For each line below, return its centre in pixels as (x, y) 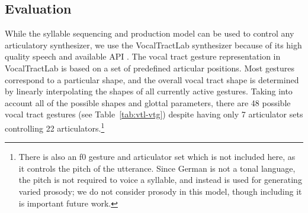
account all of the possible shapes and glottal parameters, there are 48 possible (148, 102)
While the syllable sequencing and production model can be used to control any (150, 33)
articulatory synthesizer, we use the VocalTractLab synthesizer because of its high (153, 45)
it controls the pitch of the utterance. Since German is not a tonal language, (157, 168)
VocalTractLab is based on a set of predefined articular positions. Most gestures (150, 68)
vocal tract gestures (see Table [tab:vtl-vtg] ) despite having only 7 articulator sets (154, 114)
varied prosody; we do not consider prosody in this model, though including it (160, 191)
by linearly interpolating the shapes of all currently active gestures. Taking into (149, 91)
